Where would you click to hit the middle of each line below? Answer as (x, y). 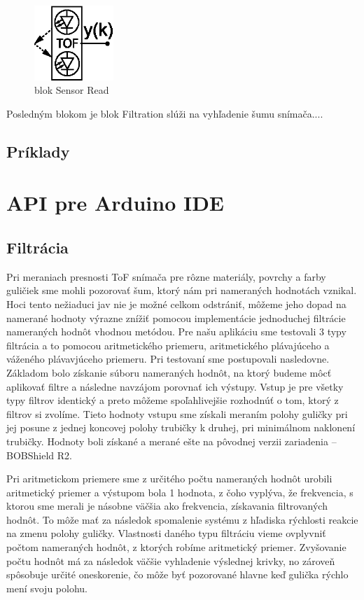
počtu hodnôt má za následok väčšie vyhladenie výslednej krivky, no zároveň (171, 560)
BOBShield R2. (39, 455)
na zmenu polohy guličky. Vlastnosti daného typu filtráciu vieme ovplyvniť (166, 533)
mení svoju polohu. (47, 588)
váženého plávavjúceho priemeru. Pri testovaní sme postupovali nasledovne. (168, 359)
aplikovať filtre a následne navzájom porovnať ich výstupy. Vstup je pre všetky (175, 386)
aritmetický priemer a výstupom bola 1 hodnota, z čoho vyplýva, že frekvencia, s (180, 492)
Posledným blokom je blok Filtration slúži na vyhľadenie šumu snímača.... (165, 113)
